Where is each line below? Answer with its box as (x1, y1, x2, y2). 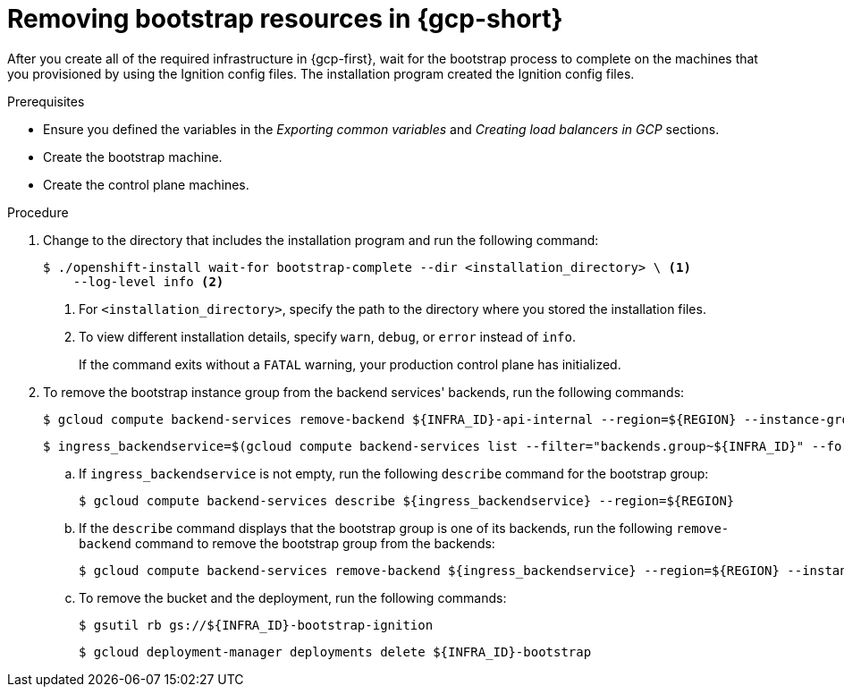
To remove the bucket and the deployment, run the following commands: (79, 589, 507, 605)
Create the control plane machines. (43, 176, 249, 192)
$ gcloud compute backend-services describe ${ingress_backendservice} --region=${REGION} (79, 493, 735, 508)
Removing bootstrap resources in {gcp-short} (7, 4, 563, 34)
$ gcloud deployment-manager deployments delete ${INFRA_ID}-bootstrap (79, 644, 592, 659)
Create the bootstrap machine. (43, 148, 223, 165)
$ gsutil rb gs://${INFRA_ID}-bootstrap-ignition (79, 617, 434, 632)
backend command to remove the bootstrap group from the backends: (79, 535, 495, 551)
